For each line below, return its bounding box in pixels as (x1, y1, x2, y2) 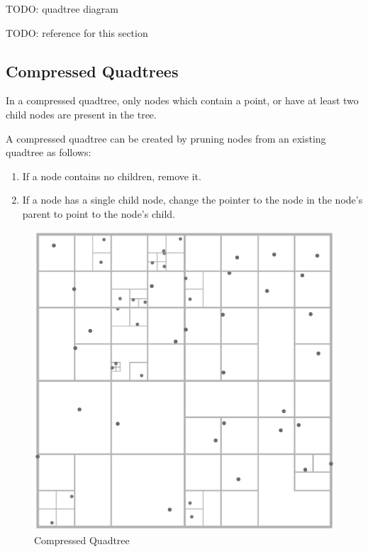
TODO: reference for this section (6, 25, 148, 40)
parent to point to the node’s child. (22, 206, 175, 221)
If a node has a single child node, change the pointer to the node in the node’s (22, 192, 363, 207)
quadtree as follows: (6, 145, 91, 160)
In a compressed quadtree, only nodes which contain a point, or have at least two (6, 93, 359, 108)
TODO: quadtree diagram (6, 1, 118, 16)
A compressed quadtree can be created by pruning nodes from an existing (6, 131, 326, 145)
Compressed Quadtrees (6, 60, 179, 82)
